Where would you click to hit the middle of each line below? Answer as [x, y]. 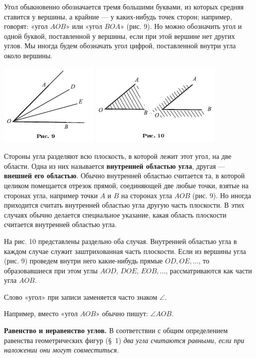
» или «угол [84, 26]
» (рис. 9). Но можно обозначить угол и [181, 26]
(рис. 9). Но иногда [222, 195]
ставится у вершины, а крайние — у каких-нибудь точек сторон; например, [118, 16]
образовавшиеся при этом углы [51, 270]
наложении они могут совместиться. [62, 350]
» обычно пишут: [122, 313]
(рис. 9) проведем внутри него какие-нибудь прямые [84, 261]
